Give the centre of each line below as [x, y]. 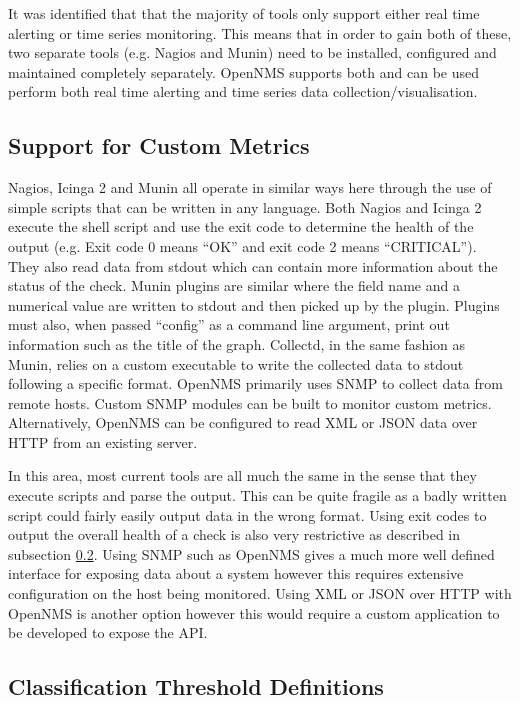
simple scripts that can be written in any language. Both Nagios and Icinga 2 [245, 206]
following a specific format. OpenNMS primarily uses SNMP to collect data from [255, 383]
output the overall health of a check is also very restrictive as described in [234, 534]
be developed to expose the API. [108, 632]
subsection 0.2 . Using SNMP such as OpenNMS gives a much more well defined [251, 553]
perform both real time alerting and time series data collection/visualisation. [243, 91]
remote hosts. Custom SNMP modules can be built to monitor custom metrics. [250, 402]
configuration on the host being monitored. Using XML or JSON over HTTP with [260, 593]
